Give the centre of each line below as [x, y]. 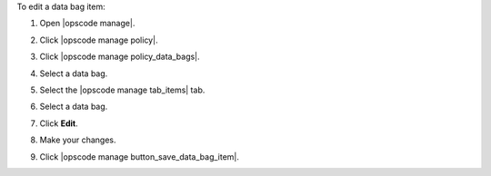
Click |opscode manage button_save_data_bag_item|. [140, 156]
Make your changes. [78, 140]
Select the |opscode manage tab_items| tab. [122, 90]
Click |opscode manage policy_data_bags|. [120, 57]
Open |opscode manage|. [87, 24]
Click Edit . [59, 123]
